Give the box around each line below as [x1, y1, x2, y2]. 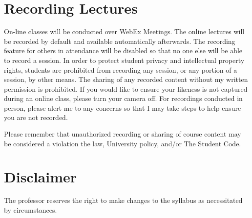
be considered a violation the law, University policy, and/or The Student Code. [4, 138, 241, 148]
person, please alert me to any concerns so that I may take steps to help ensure [4, 102, 241, 113]
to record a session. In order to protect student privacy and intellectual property [4, 55, 245, 65]
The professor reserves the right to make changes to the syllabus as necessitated [4, 195, 243, 205]
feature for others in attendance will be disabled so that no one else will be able [4, 45, 243, 56]
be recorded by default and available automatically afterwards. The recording [4, 36, 235, 46]
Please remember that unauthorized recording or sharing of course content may [4, 129, 241, 139]
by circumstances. [4, 204, 57, 215]
